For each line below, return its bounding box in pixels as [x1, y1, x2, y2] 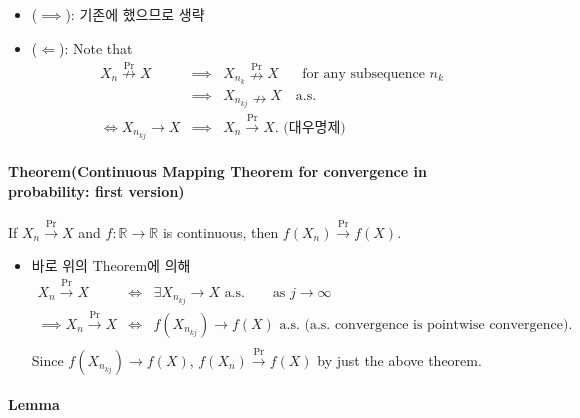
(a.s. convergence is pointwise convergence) [304, 317, 569, 332]
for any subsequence [302, 66, 425, 81]
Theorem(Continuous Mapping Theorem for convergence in [8, 161, 427, 182]
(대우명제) [283, 120, 346, 135]
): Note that [58, 37, 133, 58]
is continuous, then [162, 221, 279, 242]
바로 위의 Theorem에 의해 [31, 255, 191, 276]
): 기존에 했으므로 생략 [65, 4, 205, 24]
